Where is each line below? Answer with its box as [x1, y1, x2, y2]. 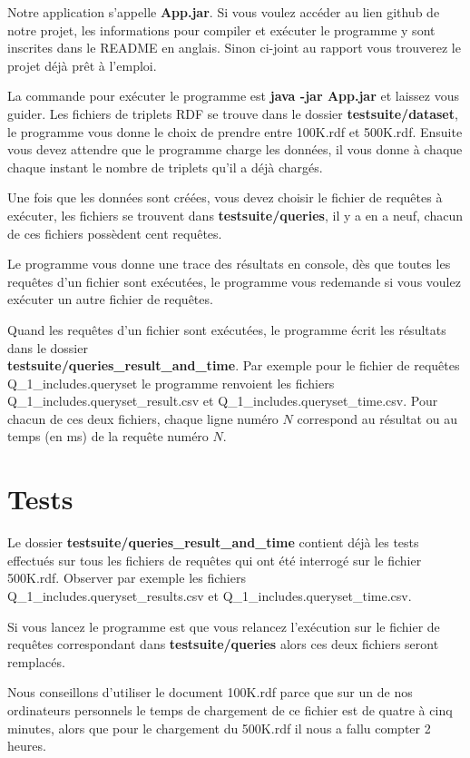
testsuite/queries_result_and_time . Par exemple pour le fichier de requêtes [7, 356, 460, 375]
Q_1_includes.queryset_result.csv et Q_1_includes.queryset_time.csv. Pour [7, 391, 438, 410]
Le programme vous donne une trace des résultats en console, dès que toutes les [7, 254, 451, 273]
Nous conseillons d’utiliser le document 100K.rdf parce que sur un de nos [7, 683, 413, 702]
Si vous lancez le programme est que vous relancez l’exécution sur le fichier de [7, 616, 440, 635]
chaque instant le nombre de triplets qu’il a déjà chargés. [7, 157, 323, 176]
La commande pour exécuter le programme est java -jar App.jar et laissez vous [7, 86, 460, 105]
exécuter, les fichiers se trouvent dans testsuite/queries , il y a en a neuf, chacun [7, 205, 463, 224]
